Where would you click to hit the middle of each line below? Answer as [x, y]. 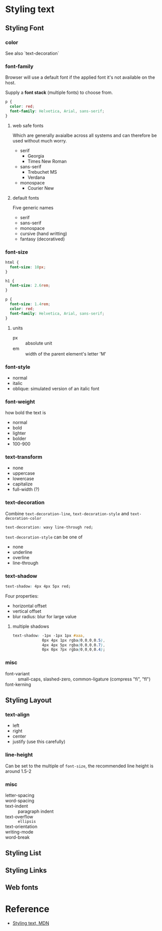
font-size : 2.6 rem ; [30, 286]
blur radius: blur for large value [45, 616]
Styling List [23, 853]
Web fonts [22, 888]
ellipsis [27, 821]
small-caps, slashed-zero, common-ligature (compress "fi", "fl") [84, 679]
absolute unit [38, 343]
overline [21, 557]
